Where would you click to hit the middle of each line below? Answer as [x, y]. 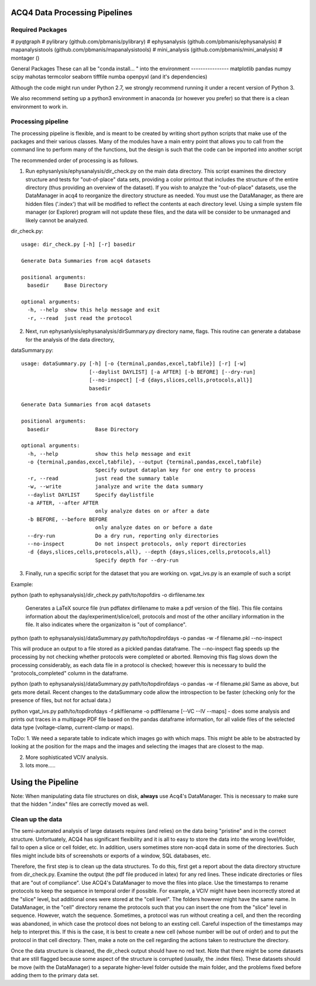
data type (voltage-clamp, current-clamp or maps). [72, 727]
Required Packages [39, 30]
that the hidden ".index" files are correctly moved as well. [80, 804]
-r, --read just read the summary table [103, 478]
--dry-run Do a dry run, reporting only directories [123, 536]
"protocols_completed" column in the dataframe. [70, 674]
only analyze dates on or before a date [154, 528]
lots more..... [40, 765]
